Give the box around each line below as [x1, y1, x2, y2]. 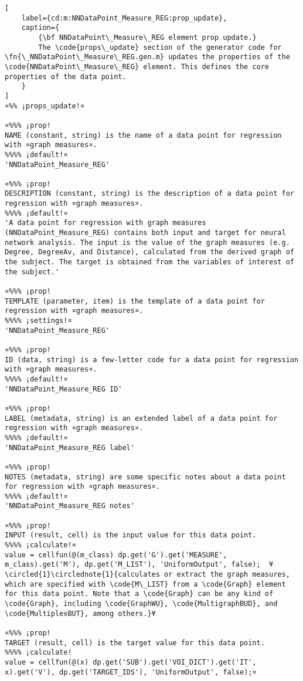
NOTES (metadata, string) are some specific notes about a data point [5, 472, 286, 481]
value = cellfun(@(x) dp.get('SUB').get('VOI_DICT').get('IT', [5, 658, 257, 666]
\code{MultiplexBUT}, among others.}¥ [5, 609, 156, 618]
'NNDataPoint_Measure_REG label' [5, 443, 135, 452]
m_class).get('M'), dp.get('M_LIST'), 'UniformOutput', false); [5, 560, 261, 569]
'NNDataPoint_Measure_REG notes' [5, 502, 135, 510]
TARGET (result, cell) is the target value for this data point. [5, 638, 265, 647]
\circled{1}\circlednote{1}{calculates [5, 570, 160, 579]
